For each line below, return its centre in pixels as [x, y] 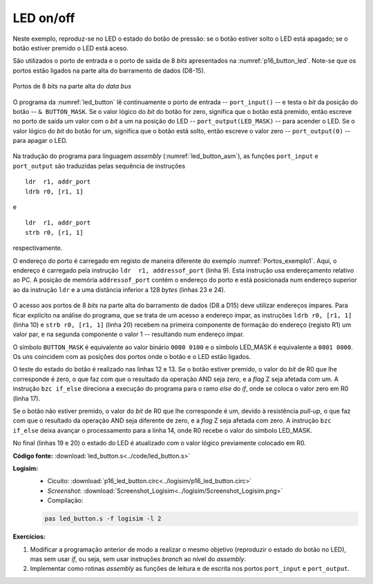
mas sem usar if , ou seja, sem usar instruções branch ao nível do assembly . [138, 558]
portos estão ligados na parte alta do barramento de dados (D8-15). [109, 70]
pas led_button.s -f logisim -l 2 [103, 519]
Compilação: [65, 500]
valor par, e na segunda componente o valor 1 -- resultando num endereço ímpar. [128, 334]
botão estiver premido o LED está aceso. [71, 48]
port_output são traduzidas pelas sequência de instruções [99, 166]
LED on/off [44, 18]
